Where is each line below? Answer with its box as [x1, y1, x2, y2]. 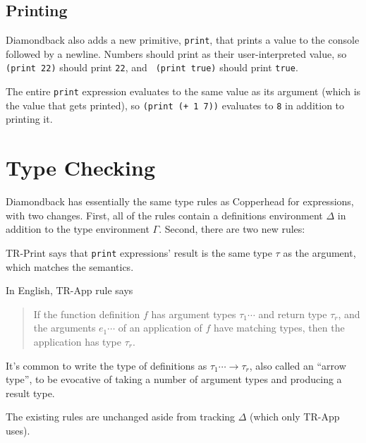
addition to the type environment [6, 221, 150, 236]
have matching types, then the [214, 320, 345, 335]
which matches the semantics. [6, 259, 134, 274]
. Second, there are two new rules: [159, 221, 305, 236]
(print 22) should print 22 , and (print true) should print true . [6, 60, 298, 75]
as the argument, [283, 245, 356, 260]
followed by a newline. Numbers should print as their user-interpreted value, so [6, 46, 347, 61]
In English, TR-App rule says [6, 283, 133, 298]
